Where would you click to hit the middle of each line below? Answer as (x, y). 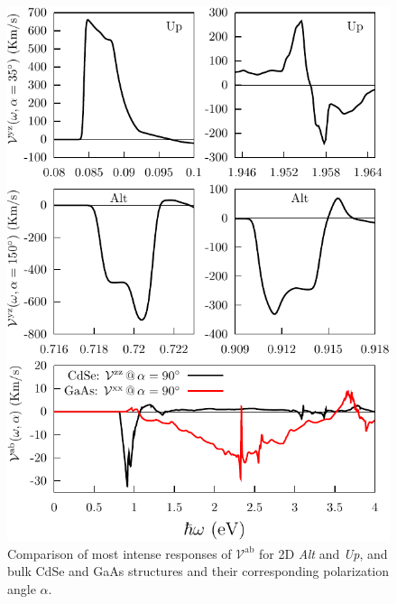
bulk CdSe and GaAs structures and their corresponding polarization (198, 571)
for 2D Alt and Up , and (323, 553)
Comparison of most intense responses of (120, 553)
